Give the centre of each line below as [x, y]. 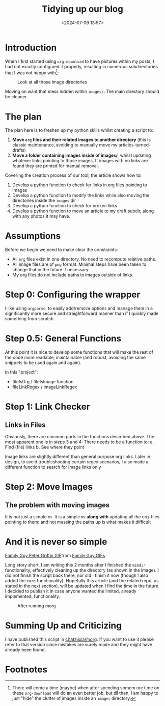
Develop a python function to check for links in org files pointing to [80, 185]
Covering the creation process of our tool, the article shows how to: [73, 175]
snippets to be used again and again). [43, 363]
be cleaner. [16, 97]
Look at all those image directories [52, 82]
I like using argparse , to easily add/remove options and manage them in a [79, 309]
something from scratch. [30, 319]
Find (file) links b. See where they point [45, 447]
